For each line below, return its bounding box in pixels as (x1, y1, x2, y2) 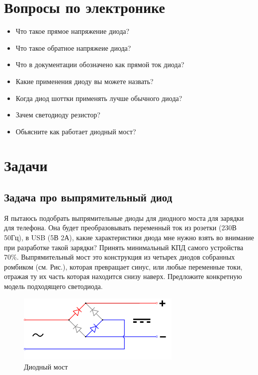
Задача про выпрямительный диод (4, 189, 172, 205)
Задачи (4, 155, 48, 176)
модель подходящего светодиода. (4, 281, 103, 291)
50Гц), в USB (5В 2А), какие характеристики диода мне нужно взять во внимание (4, 232, 254, 243)
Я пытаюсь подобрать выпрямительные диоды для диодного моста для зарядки (4, 212, 244, 223)
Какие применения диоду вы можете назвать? (15, 76, 154, 86)
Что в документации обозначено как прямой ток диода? (15, 59, 184, 70)
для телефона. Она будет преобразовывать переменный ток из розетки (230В (4, 222, 237, 233)
